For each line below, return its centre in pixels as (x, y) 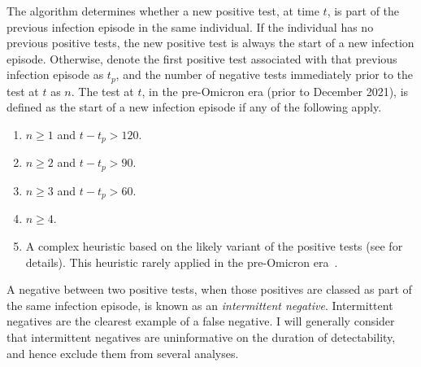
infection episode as (55, 74)
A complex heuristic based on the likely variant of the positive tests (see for (214, 245)
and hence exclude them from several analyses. (123, 353)
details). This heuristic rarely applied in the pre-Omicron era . (182, 262)
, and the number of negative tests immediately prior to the (265, 74)
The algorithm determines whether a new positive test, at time (163, 11)
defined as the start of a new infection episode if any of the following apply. (194, 107)
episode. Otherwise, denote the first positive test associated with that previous (202, 58)
